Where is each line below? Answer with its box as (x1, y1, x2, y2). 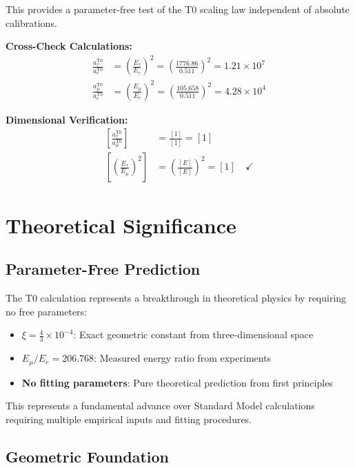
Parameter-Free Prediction (6, 258, 201, 280)
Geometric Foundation (6, 445, 169, 467)
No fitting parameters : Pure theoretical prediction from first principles (21, 375, 333, 389)
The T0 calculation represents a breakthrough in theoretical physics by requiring (6, 291, 347, 305)
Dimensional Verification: (6, 112, 128, 126)
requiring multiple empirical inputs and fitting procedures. (6, 411, 252, 426)
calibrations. (6, 15, 57, 30)
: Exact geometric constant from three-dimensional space (73, 327, 314, 342)
